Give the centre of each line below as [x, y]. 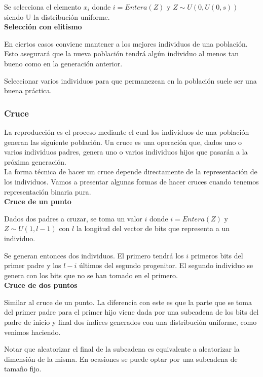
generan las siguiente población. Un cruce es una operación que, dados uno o [123, 142]
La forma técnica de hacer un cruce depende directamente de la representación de [131, 172]
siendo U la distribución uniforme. [57, 16]
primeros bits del [217, 255]
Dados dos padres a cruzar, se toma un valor [73, 218]
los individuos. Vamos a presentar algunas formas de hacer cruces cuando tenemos [131, 181]
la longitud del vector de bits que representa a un [153, 228]
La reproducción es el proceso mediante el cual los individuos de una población [127, 131]
